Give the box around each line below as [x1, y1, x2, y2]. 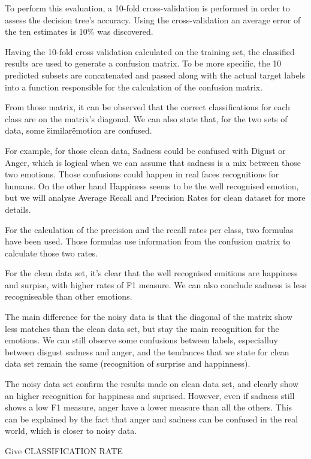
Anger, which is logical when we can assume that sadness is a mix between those [5, 156, 301, 168]
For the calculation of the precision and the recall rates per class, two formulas [5, 223, 294, 235]
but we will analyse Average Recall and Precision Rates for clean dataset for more [5, 191, 306, 204]
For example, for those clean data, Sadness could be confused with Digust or [5, 144, 286, 156]
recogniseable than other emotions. [5, 290, 132, 303]
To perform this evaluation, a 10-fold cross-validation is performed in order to [5, 2, 290, 14]
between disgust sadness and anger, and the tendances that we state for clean [5, 345, 289, 358]
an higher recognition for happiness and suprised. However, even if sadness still [5, 389, 295, 401]
